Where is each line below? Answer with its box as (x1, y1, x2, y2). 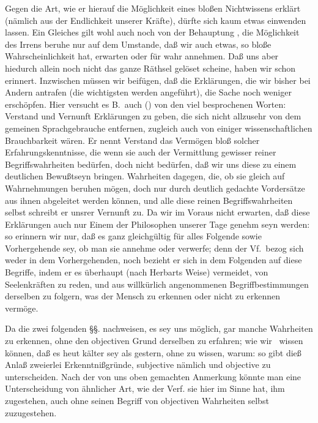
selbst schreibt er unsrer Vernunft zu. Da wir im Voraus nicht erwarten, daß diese (5, 206, 310, 219)
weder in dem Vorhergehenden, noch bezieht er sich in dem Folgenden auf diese (5, 253, 302, 266)
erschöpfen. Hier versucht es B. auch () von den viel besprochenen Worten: (5, 97, 286, 110)
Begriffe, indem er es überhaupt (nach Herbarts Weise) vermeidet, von (5, 266, 268, 279)
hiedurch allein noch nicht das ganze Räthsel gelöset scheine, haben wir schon (5, 61, 296, 74)
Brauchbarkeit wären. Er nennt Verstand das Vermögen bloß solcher (5, 133, 260, 146)
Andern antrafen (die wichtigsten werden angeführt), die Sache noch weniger (5, 86, 292, 99)
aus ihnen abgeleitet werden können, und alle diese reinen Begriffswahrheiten (5, 193, 293, 206)
